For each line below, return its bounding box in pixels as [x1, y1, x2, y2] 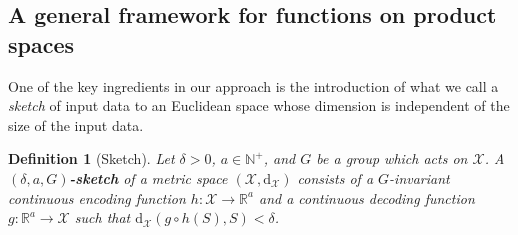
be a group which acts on [316, 148, 468, 169]
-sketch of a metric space [69, 167, 228, 188]
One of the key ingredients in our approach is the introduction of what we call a [8, 75, 499, 96]
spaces [8, 28, 75, 59]
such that [74, 207, 131, 228]
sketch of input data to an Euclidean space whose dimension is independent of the [8, 95, 510, 116]
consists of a [297, 167, 374, 188]
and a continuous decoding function [259, 187, 475, 208]
